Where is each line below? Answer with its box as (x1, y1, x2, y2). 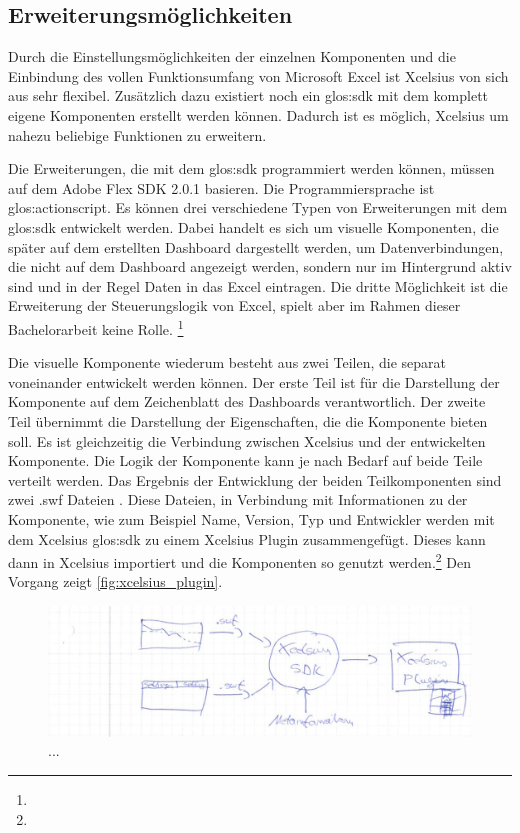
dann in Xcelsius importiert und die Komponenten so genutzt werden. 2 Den (8, 549, 471, 572)
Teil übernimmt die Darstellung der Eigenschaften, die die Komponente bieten (8, 410, 488, 431)
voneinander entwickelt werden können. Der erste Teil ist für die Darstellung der (8, 371, 500, 392)
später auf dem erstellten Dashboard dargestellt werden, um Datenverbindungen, (8, 236, 504, 257)
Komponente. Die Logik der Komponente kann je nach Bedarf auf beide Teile (8, 450, 483, 471)
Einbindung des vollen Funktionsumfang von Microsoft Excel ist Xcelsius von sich (8, 65, 509, 86)
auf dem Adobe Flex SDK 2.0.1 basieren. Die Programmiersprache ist (8, 177, 435, 198)
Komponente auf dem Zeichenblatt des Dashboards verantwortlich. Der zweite (8, 391, 486, 412)
